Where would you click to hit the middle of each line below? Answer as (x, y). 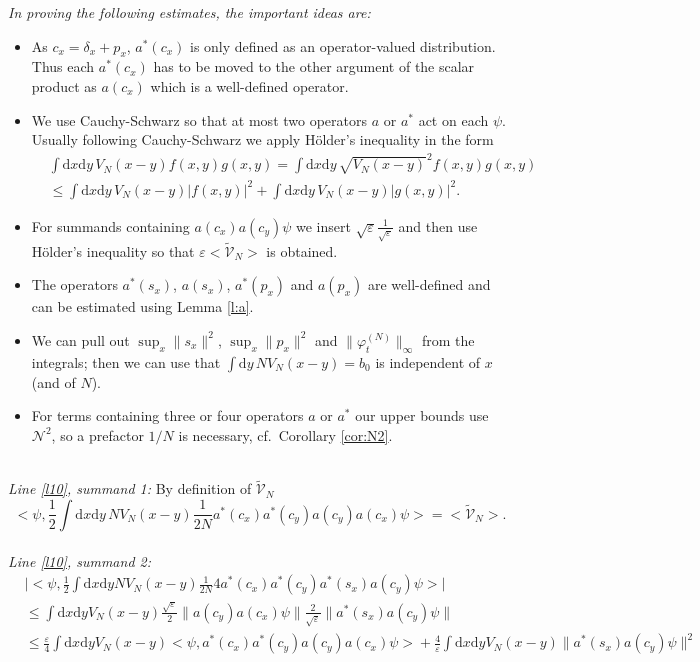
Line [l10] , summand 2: (80, 560)
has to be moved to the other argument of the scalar (314, 66)
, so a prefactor (97, 434)
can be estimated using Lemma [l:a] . (142, 306)
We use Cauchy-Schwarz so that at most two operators (199, 119)
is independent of (428, 361)
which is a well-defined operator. (249, 85)
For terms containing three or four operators (167, 415)
